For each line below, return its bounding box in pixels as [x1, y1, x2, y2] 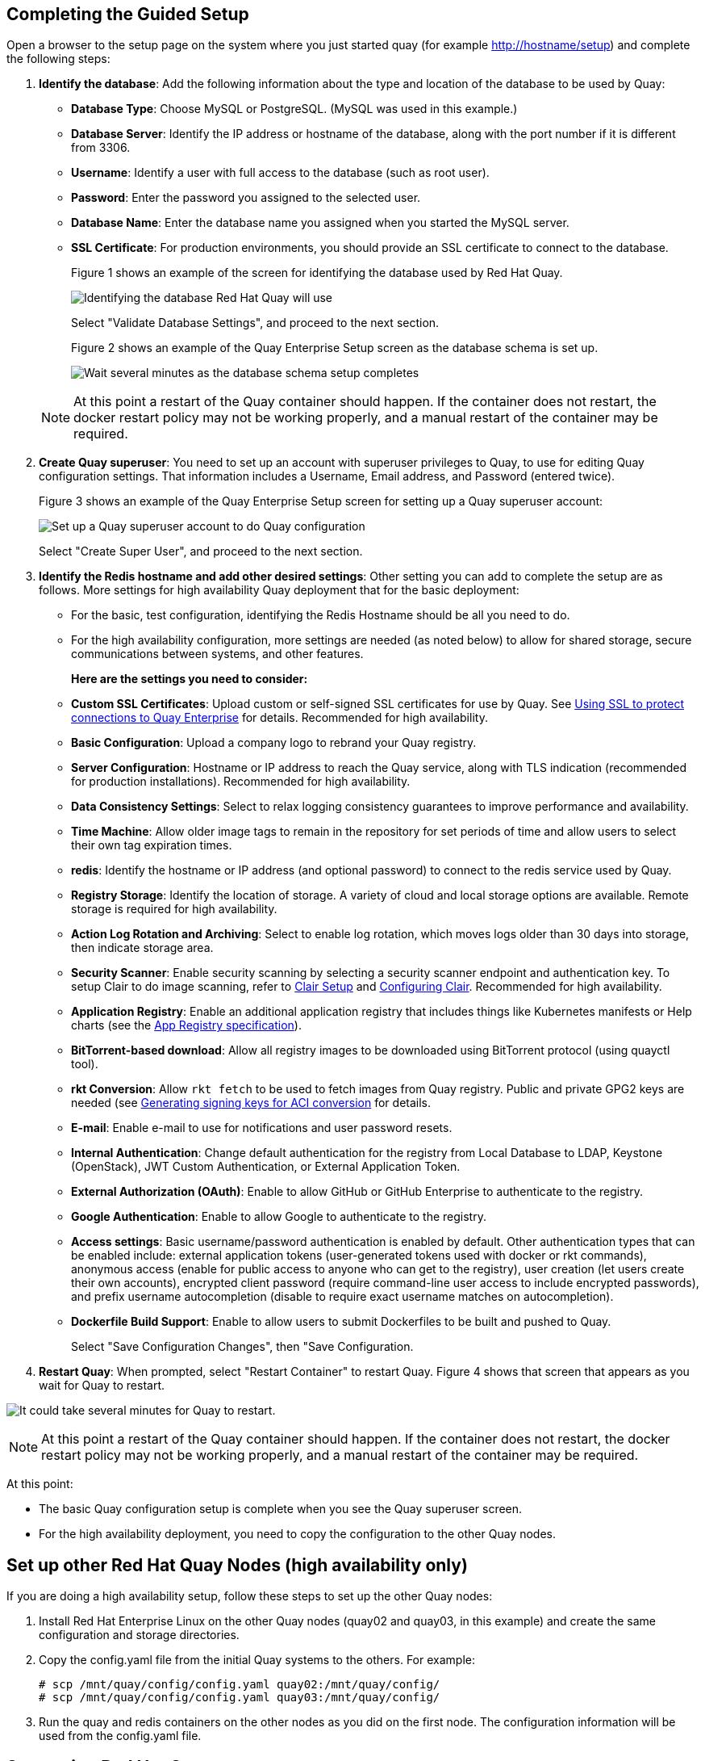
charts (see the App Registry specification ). [71, 1018, 302, 1033]
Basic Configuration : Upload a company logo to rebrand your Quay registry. [71, 736, 477, 750]
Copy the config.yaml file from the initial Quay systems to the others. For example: [39, 1653, 475, 1667]
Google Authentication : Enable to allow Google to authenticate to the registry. [71, 1210, 486, 1224]
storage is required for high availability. [71, 902, 277, 916]
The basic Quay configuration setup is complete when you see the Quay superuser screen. [39, 1502, 523, 1516]
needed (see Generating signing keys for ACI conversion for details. [71, 1096, 432, 1110]
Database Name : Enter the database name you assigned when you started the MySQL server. [71, 216, 569, 230]
